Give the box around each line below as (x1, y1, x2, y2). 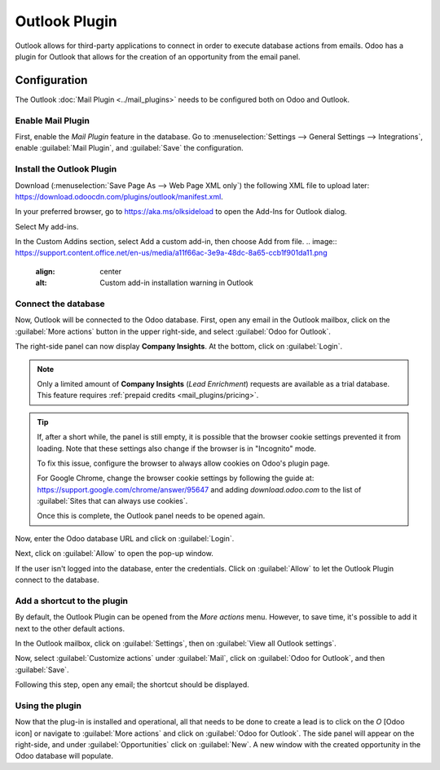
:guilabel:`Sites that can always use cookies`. (37, 497, 188, 506)
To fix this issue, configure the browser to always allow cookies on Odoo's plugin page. (37, 458, 330, 468)
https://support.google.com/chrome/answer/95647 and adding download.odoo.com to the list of (37, 484, 362, 494)
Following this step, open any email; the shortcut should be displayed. (15, 680, 250, 689)
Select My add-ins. (15, 221, 79, 231)
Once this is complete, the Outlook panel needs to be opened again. (37, 511, 266, 521)
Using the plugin (15, 700, 81, 711)
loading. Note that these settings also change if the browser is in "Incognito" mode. (37, 444, 317, 453)
